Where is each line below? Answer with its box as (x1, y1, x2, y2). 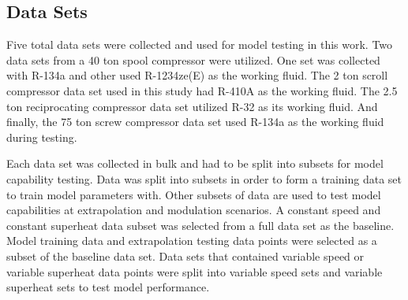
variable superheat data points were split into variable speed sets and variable (6, 263, 383, 280)
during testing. (6, 128, 77, 145)
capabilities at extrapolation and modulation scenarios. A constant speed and (6, 202, 381, 218)
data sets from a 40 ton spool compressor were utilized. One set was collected (6, 51, 380, 68)
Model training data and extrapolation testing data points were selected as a (6, 232, 377, 249)
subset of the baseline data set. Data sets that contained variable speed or (6, 247, 365, 264)
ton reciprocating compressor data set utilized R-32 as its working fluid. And (6, 98, 378, 114)
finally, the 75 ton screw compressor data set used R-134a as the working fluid (6, 113, 384, 130)
